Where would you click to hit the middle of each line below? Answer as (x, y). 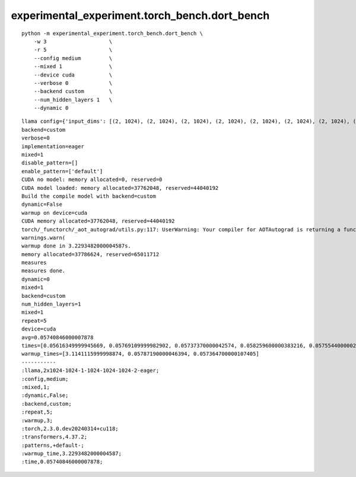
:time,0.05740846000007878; (62, 462)
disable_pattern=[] (50, 163)
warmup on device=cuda (55, 213)
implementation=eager (53, 146)
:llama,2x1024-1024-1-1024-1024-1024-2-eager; (90, 371)
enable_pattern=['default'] (62, 171)
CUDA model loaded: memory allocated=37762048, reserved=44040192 (120, 188)
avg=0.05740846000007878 (58, 337)
